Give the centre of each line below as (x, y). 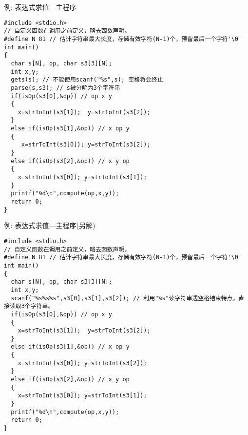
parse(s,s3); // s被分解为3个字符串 (66, 88)
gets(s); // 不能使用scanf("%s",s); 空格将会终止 (87, 80)
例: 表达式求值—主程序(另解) (50, 225)
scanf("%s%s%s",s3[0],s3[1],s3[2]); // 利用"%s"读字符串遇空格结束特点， (125, 298)
